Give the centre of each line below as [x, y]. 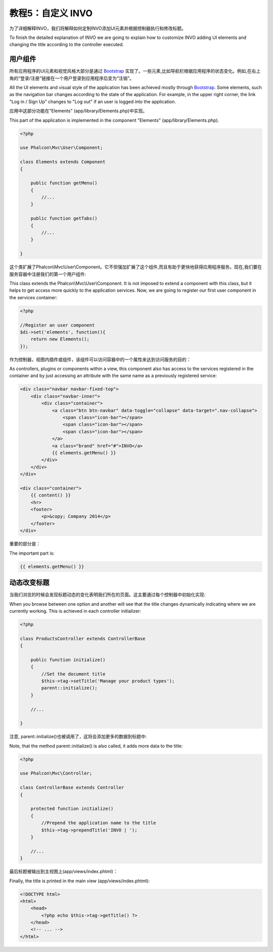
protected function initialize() [72, 809]
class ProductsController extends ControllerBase [83, 639]
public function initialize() [68, 660]
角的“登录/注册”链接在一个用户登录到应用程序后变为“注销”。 [72, 78]
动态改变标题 [29, 583]
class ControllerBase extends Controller [72, 788]
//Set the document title [73, 674]
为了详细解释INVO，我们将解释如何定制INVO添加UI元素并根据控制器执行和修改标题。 [98, 28]
